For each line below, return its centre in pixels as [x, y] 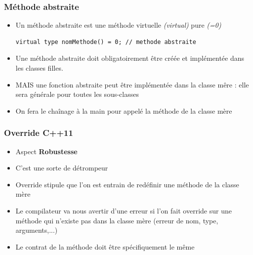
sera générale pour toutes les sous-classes [77, 94]
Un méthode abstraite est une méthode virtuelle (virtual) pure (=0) [118, 25]
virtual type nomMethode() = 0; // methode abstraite [106, 42]
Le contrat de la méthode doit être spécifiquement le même [105, 246]
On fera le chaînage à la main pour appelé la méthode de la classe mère [124, 110]
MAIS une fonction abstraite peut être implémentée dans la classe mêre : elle [132, 84]
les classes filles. [39, 68]
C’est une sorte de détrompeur [62, 168]
